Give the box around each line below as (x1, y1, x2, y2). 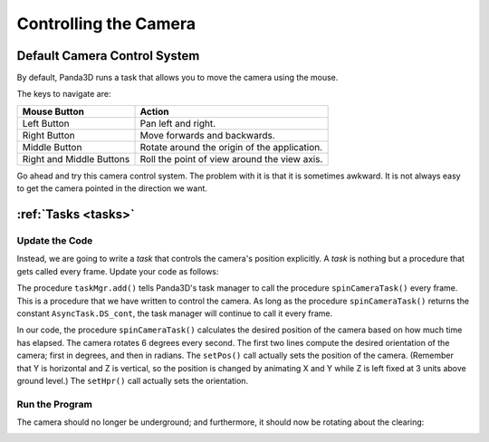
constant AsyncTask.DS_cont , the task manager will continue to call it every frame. (16, 308, 333, 319)
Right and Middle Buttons (22, 152, 130, 165)
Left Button (22, 117, 70, 130)
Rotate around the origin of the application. (139, 140, 323, 153)
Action (139, 105, 169, 118)
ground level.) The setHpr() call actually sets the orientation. (16, 375, 249, 386)
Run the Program (16, 398, 92, 410)
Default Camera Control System (16, 48, 200, 63)
